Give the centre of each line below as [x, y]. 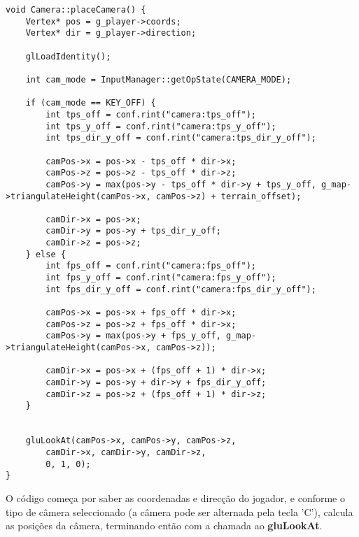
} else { [45, 254]
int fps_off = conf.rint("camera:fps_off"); [151, 266]
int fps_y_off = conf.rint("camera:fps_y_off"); [161, 278]
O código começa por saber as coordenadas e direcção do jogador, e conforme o [175, 497]
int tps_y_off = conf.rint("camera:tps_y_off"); [161, 126]
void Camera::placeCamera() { [76, 10]
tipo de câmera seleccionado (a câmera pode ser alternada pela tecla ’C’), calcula [179, 511]
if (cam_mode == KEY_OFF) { [91, 103]
